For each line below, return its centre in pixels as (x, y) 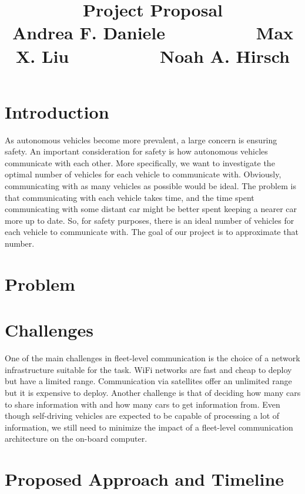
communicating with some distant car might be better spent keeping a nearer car (151, 209)
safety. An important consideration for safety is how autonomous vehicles (136, 151)
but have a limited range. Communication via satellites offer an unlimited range (148, 381)
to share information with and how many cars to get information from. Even (143, 404)
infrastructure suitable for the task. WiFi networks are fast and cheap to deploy (148, 369)
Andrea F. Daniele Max (153, 33)
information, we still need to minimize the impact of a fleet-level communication (149, 427)
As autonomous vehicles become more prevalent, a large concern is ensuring (141, 140)
